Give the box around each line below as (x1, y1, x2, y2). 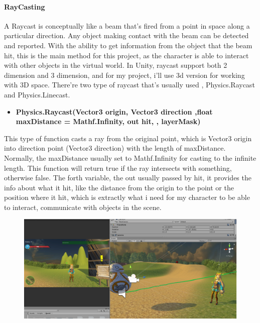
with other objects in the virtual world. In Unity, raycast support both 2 (4, 60, 227, 70)
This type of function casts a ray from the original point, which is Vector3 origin (4, 133, 252, 143)
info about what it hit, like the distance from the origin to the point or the (4, 182, 234, 192)
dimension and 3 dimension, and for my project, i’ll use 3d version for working (4, 69, 245, 80)
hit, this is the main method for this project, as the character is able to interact (4, 50, 249, 60)
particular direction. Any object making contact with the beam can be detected (4, 30, 249, 41)
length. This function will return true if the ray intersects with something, (4, 162, 232, 173)
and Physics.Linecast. (4, 89, 70, 99)
